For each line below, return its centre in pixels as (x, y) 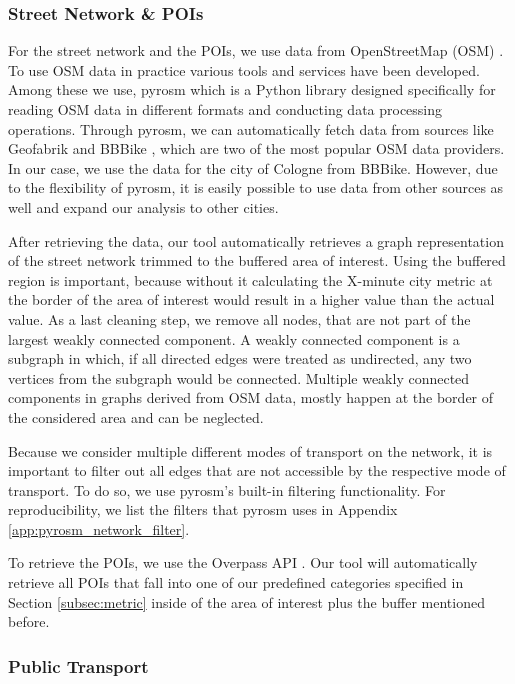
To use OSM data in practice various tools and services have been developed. (244, 69)
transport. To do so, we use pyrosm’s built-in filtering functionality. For (227, 489)
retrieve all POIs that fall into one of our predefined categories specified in (236, 582)
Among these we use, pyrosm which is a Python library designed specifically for (252, 89)
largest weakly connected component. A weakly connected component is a (234, 338)
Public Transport (78, 665)
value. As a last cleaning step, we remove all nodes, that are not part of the (239, 318)
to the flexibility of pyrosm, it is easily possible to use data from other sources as (256, 187)
